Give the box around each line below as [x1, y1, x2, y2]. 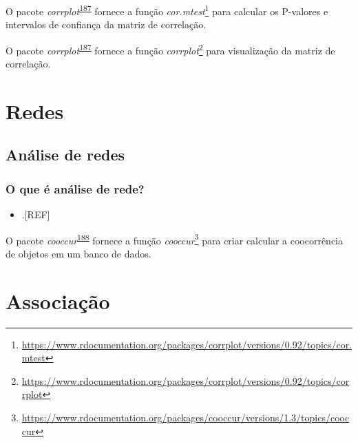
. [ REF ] [21, 207, 50, 222]
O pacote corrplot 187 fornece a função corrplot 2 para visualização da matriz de [6, 41, 335, 57]
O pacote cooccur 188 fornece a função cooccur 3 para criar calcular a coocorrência [6, 231, 344, 247]
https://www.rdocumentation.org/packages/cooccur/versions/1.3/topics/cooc [21, 410, 350, 424]
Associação [6, 286, 110, 315]
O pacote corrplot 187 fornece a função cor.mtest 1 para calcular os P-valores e [6, 2, 328, 18]
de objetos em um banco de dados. [6, 246, 151, 260]
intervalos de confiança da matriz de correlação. [6, 17, 207, 32]
